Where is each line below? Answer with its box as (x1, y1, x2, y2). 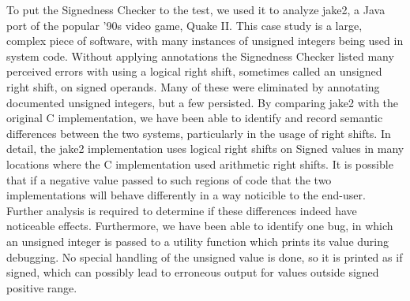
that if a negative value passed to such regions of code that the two (6, 171, 332, 188)
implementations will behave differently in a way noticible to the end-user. (6, 187, 366, 203)
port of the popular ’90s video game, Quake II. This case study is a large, (6, 17, 363, 33)
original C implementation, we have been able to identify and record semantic (6, 110, 383, 126)
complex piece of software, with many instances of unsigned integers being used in (6, 32, 404, 49)
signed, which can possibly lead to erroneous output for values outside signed (6, 264, 379, 281)
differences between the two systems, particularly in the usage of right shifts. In (6, 124, 391, 141)
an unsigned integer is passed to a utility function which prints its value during (6, 232, 389, 249)
